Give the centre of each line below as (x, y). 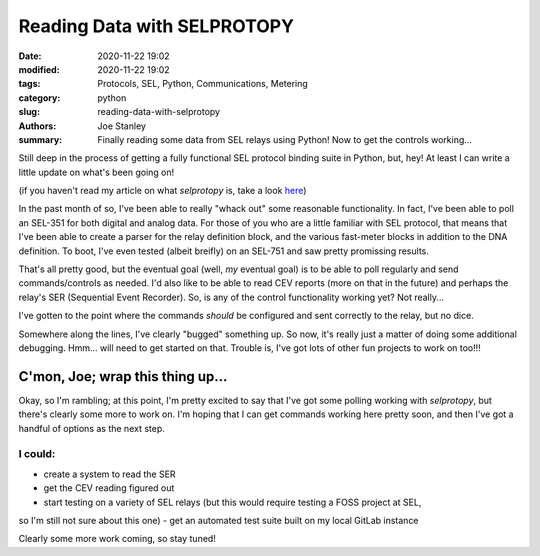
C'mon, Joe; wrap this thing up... (123, 376)
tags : (29, 84)
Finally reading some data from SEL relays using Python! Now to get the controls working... (284, 139)
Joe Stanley (122, 126)
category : (39, 97)
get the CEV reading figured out (109, 488)
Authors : (37, 126)
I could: (37, 454)
